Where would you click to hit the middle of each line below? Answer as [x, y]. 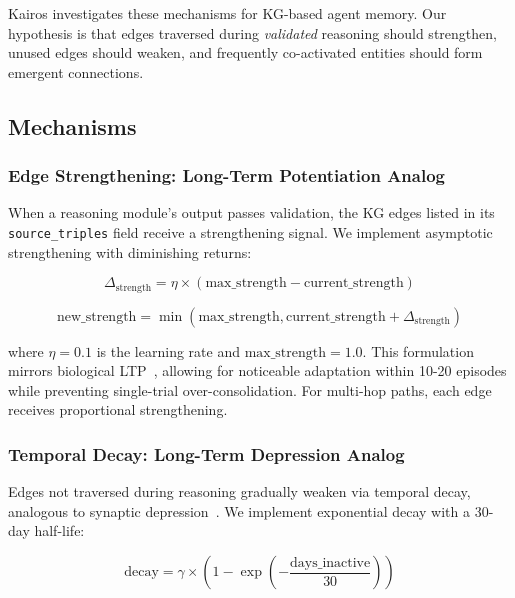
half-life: [59, 530]
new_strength [96, 316]
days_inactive [330, 562]
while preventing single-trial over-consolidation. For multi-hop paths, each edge [250, 389]
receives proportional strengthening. [118, 409]
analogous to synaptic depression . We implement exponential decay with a [239, 510]
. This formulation [418, 350]
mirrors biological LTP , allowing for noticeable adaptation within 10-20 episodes [257, 370]
